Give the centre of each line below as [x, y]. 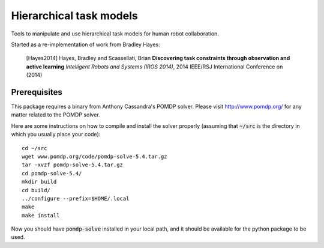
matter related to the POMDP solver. [55, 115]
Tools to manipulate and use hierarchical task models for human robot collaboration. [115, 34]
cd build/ [36, 190]
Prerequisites [37, 92]
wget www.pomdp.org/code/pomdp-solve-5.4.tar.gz [94, 156]
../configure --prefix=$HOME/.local [76, 198]
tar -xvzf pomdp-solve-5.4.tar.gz [72, 165]
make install [41, 215]
